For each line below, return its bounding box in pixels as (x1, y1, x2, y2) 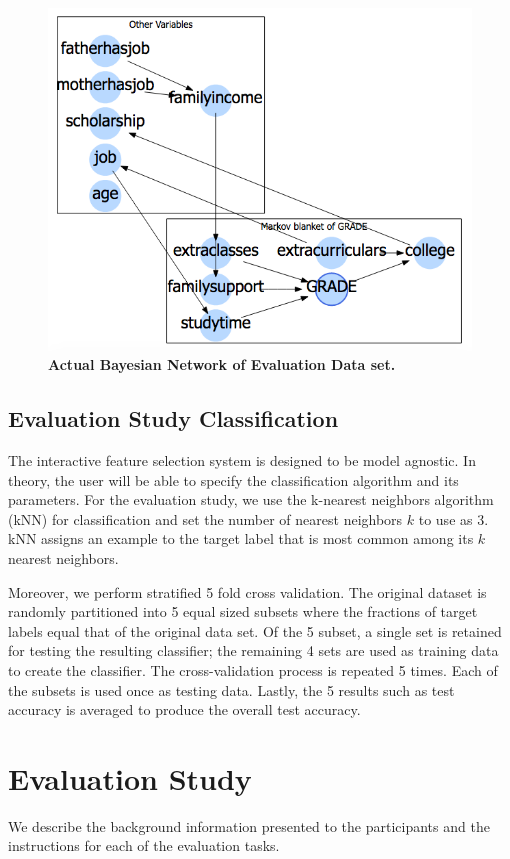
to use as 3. (418, 508, 489, 529)
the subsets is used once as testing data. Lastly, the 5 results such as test (8, 679, 455, 700)
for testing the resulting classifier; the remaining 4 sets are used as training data (8, 640, 499, 661)
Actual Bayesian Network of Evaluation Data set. (48, 354, 396, 375)
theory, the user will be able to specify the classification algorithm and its (8, 469, 459, 490)
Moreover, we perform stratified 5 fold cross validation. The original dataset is (8, 581, 487, 602)
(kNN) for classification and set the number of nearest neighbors (8, 508, 403, 529)
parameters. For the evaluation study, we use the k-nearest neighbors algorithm (8, 489, 494, 510)
